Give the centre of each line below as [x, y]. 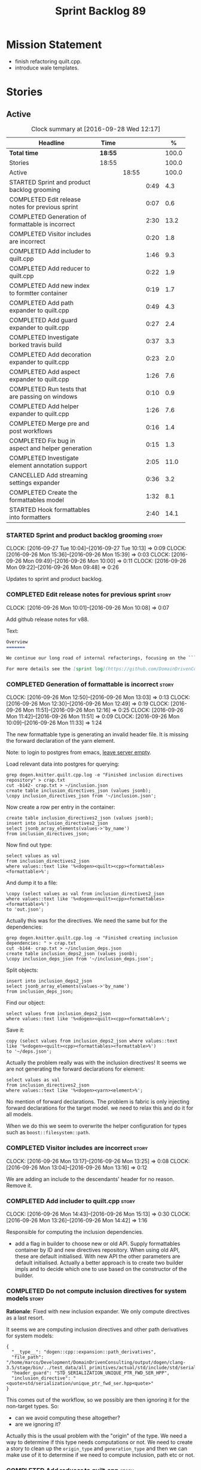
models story [25, 1298]
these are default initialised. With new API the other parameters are [98, 1256]
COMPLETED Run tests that [48, 389]
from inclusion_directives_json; [48, 834]
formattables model [37, 500]
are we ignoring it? [38, 1424]
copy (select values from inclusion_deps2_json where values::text [92, 1041]
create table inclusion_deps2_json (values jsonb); [72, 954]
